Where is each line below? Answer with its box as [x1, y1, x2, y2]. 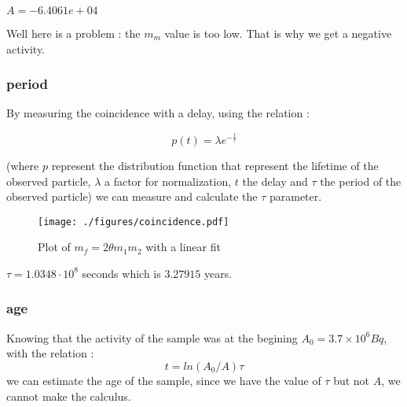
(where [6, 157, 39, 173]
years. [203, 265, 233, 281]
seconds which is [82, 265, 161, 281]
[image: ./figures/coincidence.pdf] [38, 216, 229, 228]
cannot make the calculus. [6, 387, 131, 404]
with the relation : [6, 345, 94, 361]
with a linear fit [145, 239, 221, 255]
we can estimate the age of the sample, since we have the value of [6, 372, 321, 388]
